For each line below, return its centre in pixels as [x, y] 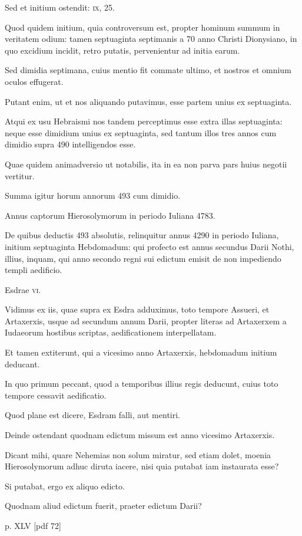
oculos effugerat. [34, 81]
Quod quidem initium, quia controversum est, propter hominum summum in [142, 27]
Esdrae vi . [23, 289]
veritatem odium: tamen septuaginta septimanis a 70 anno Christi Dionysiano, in [151, 39]
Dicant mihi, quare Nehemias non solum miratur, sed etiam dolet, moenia [138, 454]
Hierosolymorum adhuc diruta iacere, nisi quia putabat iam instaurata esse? [142, 466]
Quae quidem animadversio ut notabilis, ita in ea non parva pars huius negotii [146, 164]
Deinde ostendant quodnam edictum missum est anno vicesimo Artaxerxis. [140, 435]
